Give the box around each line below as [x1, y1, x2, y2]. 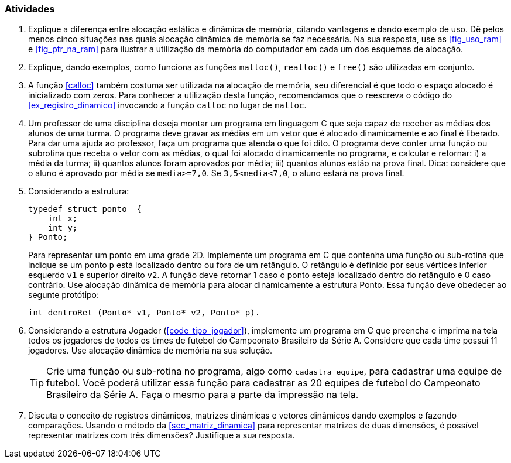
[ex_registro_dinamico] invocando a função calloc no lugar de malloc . [28, 100, 307, 111]
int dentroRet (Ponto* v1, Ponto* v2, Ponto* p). [28, 308, 260, 318]
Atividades [5, 3, 55, 15]
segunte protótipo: [28, 290, 100, 300]
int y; [47, 223, 78, 233]
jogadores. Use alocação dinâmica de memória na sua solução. [28, 345, 273, 356]
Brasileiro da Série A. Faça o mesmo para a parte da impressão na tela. [46, 389, 359, 401]
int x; [47, 214, 78, 224]
